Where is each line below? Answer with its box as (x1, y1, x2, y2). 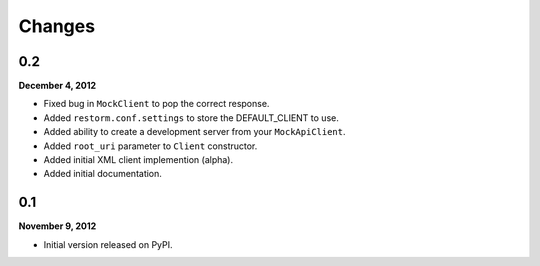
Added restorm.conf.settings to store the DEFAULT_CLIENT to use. (43, 111, 339, 124)
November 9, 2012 (18, 220, 97, 232)
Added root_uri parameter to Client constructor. (43, 140, 258, 152)
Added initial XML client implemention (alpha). (43, 154, 234, 166)
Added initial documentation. (43, 168, 162, 180)
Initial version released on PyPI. (43, 238, 174, 250)
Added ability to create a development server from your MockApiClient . (43, 126, 346, 138)
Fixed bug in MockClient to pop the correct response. (43, 98, 270, 110)
